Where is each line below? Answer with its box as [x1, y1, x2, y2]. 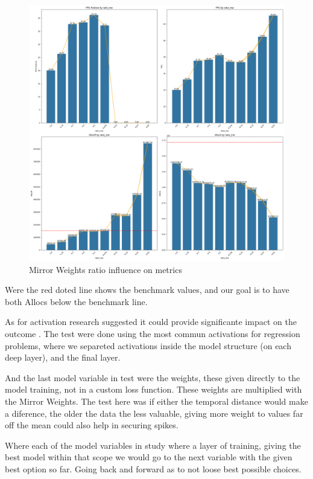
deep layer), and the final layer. [5, 351, 121, 364]
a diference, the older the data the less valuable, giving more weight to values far [5, 407, 303, 419]
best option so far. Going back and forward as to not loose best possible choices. [5, 462, 302, 475]
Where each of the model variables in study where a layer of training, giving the [5, 439, 301, 451]
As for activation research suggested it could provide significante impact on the [5, 315, 297, 328]
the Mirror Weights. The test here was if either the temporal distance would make [5, 394, 308, 407]
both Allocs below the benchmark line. [5, 295, 148, 307]
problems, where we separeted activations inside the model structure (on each [5, 339, 291, 352]
